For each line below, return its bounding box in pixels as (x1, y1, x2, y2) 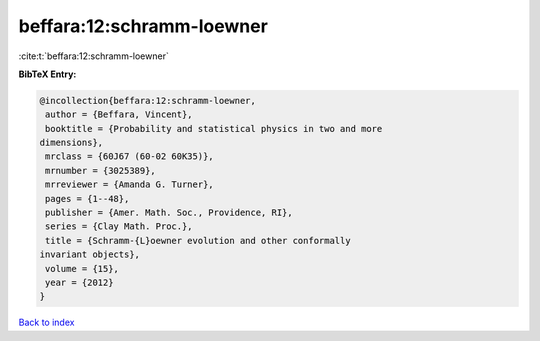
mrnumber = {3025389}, (45, 165, 157, 176)
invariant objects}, (39, 249, 140, 260)
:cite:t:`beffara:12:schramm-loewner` (18, 50, 169, 62)
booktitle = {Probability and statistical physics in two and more (45, 123, 383, 134)
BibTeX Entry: (18, 68, 77, 80)
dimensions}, (39, 137, 104, 149)
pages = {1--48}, (45, 193, 130, 204)
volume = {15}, (45, 263, 120, 274)
